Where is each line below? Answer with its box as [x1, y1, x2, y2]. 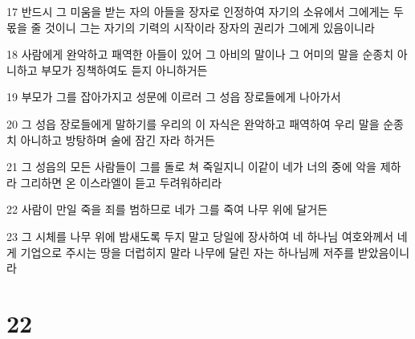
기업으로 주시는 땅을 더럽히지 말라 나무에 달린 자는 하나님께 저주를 [20, 243, 355, 260]
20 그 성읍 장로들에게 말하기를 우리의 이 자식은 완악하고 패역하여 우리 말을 [6, 115, 380, 132]
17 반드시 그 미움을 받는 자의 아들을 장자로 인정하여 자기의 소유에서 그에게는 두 [6, 3, 404, 19]
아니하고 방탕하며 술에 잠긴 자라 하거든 [20, 131, 215, 148]
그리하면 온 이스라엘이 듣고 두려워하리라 [20, 174, 222, 190]
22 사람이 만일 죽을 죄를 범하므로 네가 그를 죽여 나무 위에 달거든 [6, 201, 328, 218]
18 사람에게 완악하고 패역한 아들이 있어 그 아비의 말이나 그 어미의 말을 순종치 [6, 46, 394, 63]
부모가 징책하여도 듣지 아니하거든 [41, 61, 208, 78]
